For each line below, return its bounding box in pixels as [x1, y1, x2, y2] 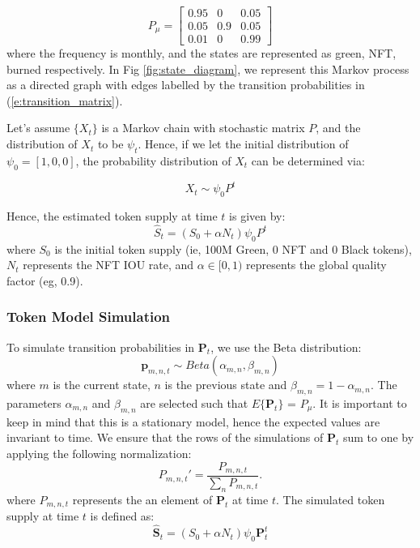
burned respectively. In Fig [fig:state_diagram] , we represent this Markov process [6, 60, 409, 77]
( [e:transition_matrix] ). [6, 92, 123, 109]
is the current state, [53, 376, 151, 393]
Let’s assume [6, 119, 70, 136]
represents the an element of [72, 490, 213, 507]
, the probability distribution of [75, 152, 231, 169]
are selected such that [140, 394, 248, 411]
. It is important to [312, 394, 407, 411]
